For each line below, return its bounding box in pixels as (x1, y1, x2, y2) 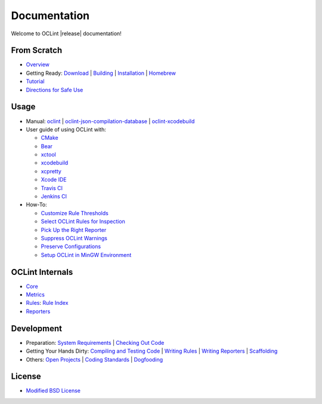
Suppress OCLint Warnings (41, 235, 107, 241)
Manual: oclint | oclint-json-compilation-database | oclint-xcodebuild (26, 117, 195, 125)
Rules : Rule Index (26, 299, 69, 307)
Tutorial (26, 78, 45, 85)
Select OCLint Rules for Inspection (41, 218, 125, 225)
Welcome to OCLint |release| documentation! (11, 30, 122, 37)
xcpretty (41, 167, 62, 175)
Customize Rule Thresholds (41, 209, 109, 216)
